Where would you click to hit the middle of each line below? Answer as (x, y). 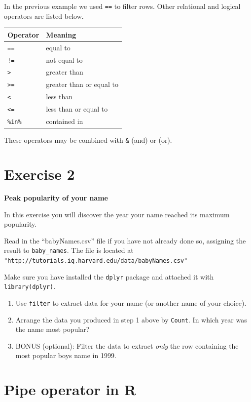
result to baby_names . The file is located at (69, 250)
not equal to (64, 60)
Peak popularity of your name (56, 197)
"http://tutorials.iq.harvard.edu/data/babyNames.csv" (96, 261)
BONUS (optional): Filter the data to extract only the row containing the (127, 345)
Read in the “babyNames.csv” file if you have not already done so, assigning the (125, 240)
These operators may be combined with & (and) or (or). (88, 140)
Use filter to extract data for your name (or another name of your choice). (131, 302)
